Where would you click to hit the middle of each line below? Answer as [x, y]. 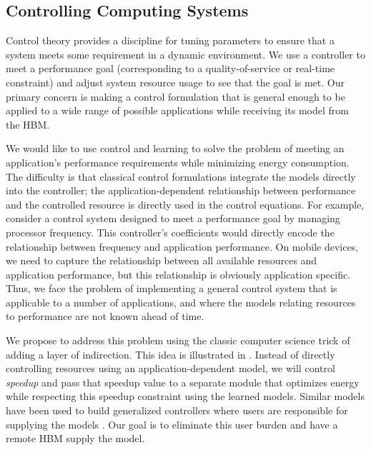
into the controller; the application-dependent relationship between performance [181, 190]
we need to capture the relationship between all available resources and [162, 260]
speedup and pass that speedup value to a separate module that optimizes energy [183, 382]
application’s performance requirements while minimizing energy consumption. [178, 162]
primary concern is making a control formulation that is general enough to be [175, 96]
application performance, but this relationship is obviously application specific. [178, 274]
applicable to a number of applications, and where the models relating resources [181, 302]
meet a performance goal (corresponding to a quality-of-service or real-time [170, 68]
